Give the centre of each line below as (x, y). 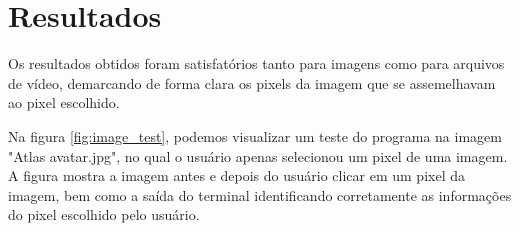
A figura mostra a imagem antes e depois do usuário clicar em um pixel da (236, 175)
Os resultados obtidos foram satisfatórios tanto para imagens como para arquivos (256, 63)
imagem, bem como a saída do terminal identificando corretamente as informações (260, 194)
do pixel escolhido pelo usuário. (104, 214)
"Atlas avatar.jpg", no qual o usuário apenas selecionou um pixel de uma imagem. (258, 155)
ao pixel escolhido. (64, 102)
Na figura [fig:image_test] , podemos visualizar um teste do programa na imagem (255, 135)
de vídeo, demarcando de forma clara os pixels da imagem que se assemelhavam (252, 82)
